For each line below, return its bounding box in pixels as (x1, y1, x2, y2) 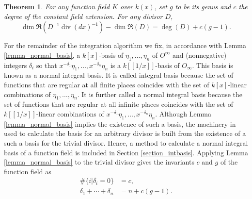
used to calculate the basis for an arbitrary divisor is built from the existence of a (4, 128, 246, 138)
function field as (4, 166, 51, 176)
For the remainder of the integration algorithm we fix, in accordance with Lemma (4, 40, 246, 50)
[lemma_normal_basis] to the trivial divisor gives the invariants (4, 157, 194, 167)
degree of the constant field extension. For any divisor (4, 11, 163, 21)
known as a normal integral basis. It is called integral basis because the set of (4, 70, 234, 80)
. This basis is (192, 60, 233, 70)
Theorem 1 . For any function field (4, 1, 110, 11)
